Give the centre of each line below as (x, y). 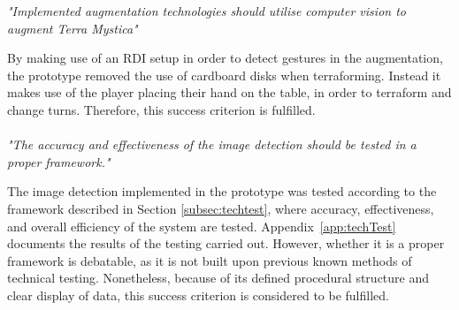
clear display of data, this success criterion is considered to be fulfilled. (198, 295)
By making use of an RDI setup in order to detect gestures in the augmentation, (225, 58)
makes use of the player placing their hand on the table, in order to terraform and (229, 92)
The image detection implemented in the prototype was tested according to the (222, 191)
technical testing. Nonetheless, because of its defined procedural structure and (218, 278)
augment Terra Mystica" (73, 28)
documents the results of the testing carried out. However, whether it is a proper (226, 243)
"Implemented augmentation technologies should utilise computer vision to (207, 11)
